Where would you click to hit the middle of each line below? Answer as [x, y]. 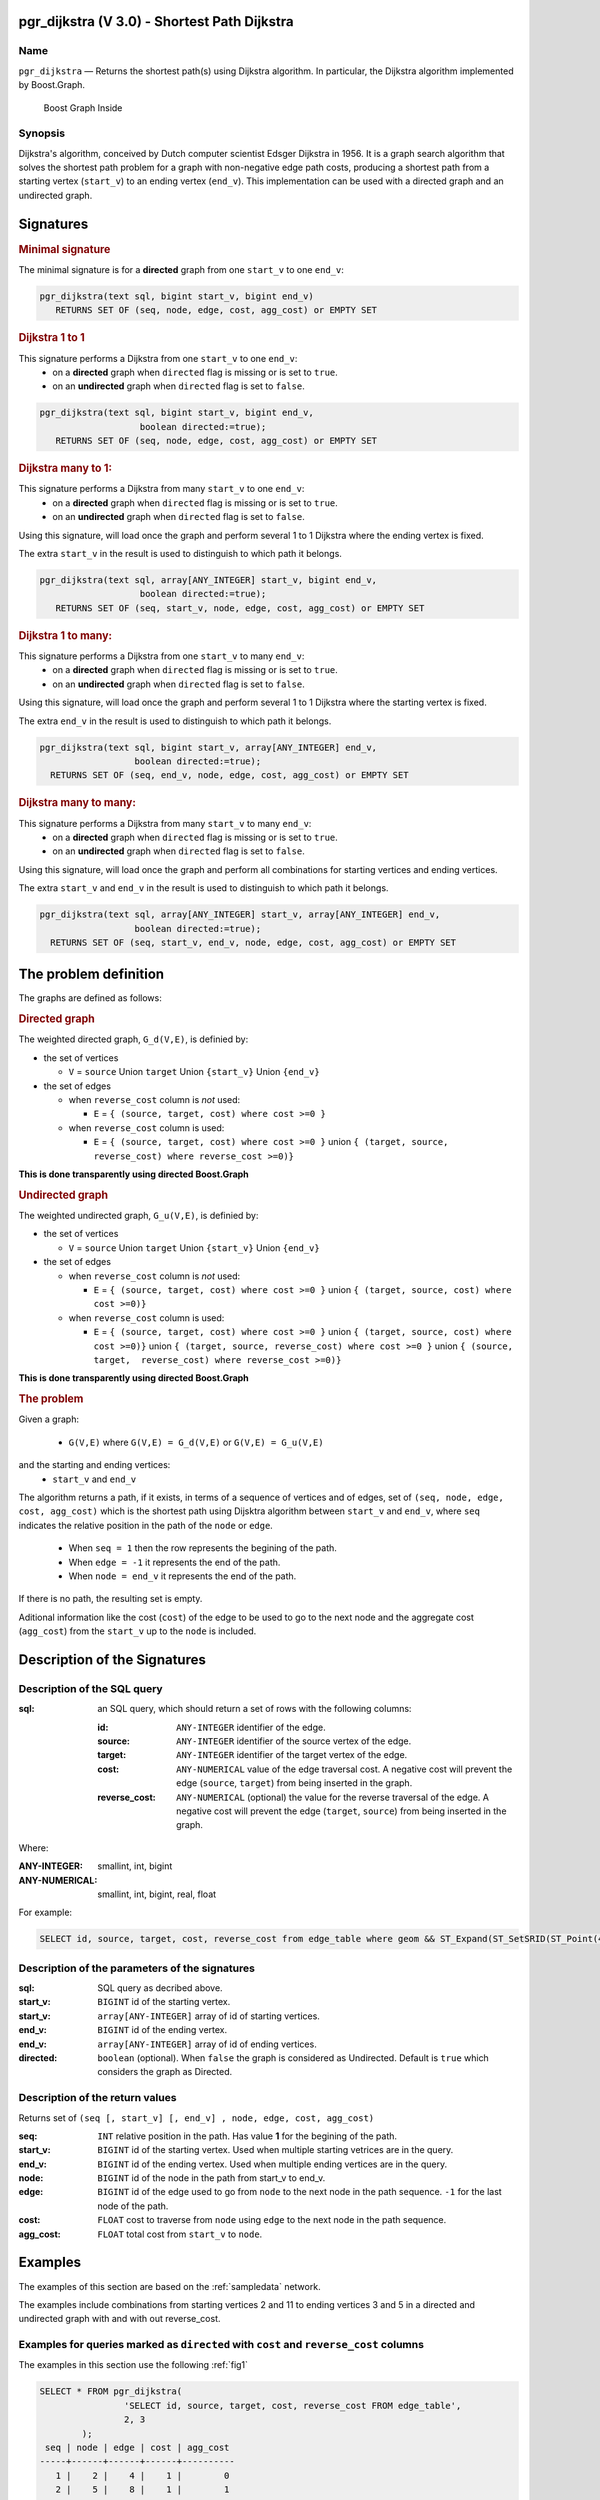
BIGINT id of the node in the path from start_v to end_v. [211, 2178]
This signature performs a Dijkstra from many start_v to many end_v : [165, 823]
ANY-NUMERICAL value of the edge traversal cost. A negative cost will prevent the [344, 1769]
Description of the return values [97, 2098]
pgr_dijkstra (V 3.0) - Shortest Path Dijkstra [156, 21]
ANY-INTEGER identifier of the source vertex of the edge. [294, 1741]
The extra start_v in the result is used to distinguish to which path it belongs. [180, 554]
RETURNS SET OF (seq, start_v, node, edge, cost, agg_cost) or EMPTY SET [240, 608]
